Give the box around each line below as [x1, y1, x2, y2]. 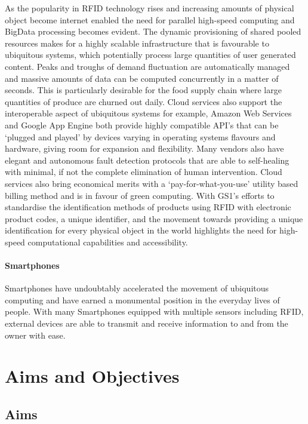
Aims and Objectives [5, 364, 180, 388]
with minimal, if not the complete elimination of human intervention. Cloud [5, 165, 282, 178]
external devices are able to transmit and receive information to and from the [5, 317, 288, 330]
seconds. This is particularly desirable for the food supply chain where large [5, 84, 282, 96]
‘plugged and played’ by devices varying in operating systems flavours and [5, 130, 276, 143]
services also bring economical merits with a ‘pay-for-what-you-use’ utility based [5, 177, 298, 189]
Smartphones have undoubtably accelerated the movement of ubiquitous [5, 282, 269, 294]
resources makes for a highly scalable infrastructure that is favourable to [5, 36, 269, 49]
